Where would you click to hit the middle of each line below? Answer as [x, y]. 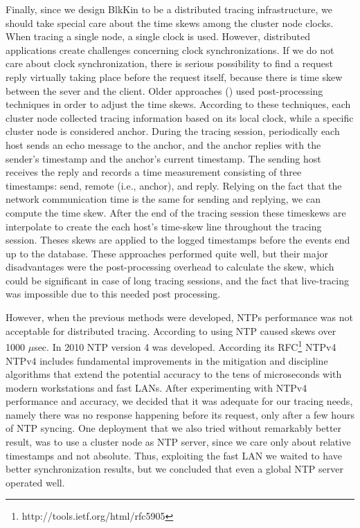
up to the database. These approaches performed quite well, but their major [167, 253]
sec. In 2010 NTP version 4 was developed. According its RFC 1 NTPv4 [185, 346]
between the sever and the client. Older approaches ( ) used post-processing [164, 90]
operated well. [35, 482]
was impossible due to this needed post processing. [113, 294]
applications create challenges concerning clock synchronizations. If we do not [170, 49]
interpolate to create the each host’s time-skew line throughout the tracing [164, 226]
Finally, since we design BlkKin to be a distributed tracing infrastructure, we [169, 9]
